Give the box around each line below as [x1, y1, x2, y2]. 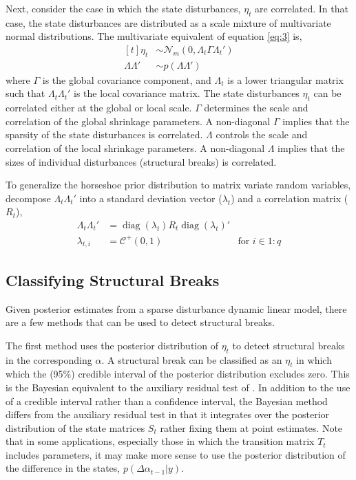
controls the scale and [216, 127, 308, 142]
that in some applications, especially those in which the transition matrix [6, 434, 315, 448]
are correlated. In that [255, 1, 348, 15]
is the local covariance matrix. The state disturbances [74, 86, 300, 100]
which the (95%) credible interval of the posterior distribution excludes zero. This [6, 367, 350, 381]
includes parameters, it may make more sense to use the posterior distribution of [6, 447, 346, 461]
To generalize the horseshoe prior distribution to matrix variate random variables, [6, 177, 351, 192]
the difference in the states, [6, 461, 121, 475]
